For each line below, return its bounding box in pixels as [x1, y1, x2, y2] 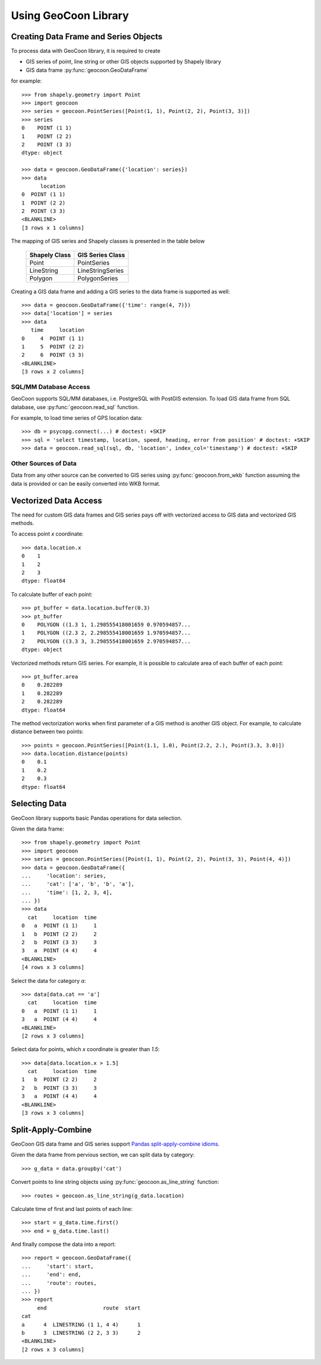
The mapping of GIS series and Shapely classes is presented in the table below [11, 238, 205, 245]
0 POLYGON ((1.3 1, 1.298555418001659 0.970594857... [21, 621, 191, 628]
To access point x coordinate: [11, 530, 84, 537]
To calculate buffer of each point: [11, 590, 93, 597]
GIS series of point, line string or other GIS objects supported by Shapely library [26, 58, 221, 65]
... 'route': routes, [21, 1279, 97, 1287]
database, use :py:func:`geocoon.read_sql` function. [11, 403, 139, 410]
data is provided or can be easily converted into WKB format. [11, 480, 160, 487]
